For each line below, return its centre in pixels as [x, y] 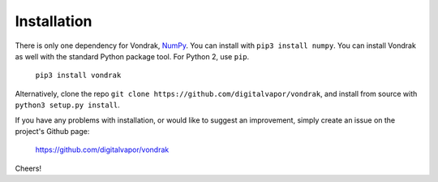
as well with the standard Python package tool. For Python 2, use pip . [132, 56]
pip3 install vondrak [78, 76]
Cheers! [28, 168]
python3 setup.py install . [68, 105]
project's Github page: [52, 131]
